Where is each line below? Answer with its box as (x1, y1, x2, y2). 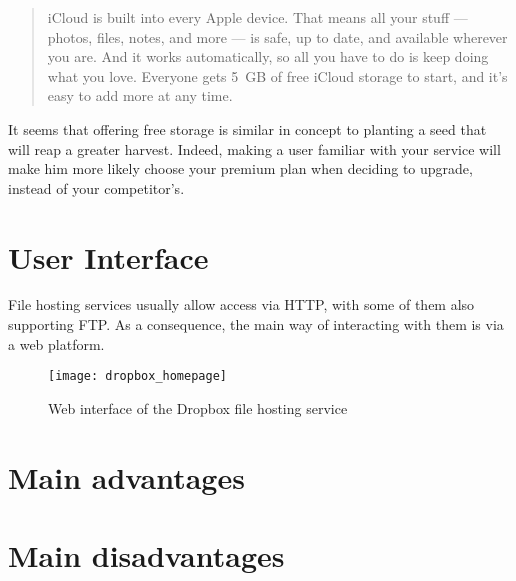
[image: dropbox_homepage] (48, 369, 227, 384)
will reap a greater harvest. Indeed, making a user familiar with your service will (8, 138, 501, 159)
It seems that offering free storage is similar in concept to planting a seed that (8, 118, 487, 139)
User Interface (8, 236, 209, 277)
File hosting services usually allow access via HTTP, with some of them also (8, 294, 475, 315)
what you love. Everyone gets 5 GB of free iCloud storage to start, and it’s (47, 65, 508, 86)
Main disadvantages (8, 535, 285, 576)
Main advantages (8, 456, 245, 497)
